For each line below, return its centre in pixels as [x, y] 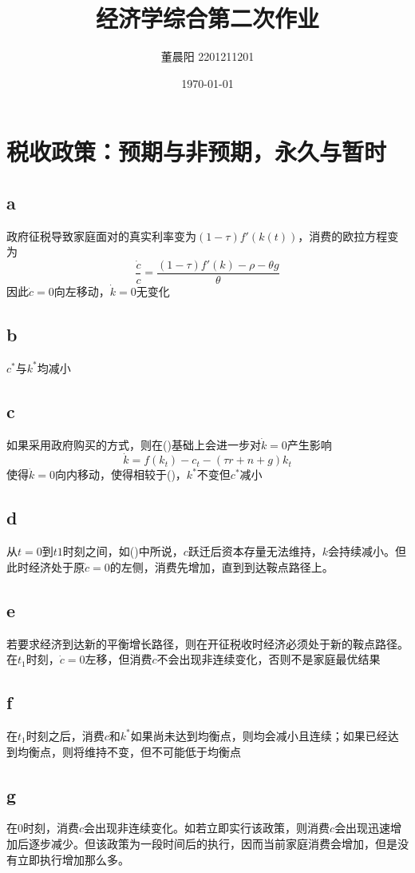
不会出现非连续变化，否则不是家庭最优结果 [269, 659]
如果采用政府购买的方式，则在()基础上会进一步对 [134, 444]
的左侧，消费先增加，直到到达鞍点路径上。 [221, 566]
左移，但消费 [119, 659]
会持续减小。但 [368, 551]
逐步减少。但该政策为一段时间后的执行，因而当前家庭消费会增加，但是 [213, 843]
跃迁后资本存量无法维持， [255, 551]
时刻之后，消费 [65, 735]
